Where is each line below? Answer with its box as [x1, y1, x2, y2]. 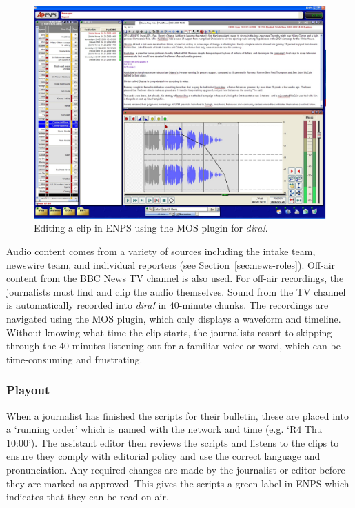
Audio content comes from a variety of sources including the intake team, [6, 244, 316, 258]
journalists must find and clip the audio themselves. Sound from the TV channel [6, 284, 346, 298]
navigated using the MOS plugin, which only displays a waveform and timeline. [6, 312, 341, 326]
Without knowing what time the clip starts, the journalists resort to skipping [6, 325, 332, 339]
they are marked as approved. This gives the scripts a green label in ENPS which [6, 476, 349, 490]
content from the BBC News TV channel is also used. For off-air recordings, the [6, 271, 344, 285]
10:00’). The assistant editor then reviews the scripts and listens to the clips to [6, 435, 339, 449]
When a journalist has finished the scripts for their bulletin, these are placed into [6, 408, 349, 423]
